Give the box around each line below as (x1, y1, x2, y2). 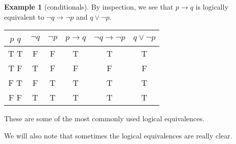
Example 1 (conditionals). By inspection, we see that (4, 2, 174, 12)
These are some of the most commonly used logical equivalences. (4, 113, 205, 124)
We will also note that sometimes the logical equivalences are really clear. (4, 130, 232, 140)
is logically (195, 2, 228, 12)
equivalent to (4, 11, 44, 22)
